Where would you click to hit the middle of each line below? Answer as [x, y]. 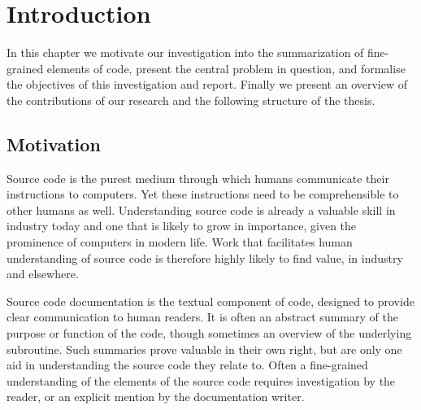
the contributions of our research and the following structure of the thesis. [191, 100]
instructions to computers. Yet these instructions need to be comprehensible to [203, 194]
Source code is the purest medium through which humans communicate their [198, 178]
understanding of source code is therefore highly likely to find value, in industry [205, 257]
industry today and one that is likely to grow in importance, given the [182, 226]
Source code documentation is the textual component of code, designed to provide [210, 301]
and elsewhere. [43, 274]
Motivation [54, 144]
